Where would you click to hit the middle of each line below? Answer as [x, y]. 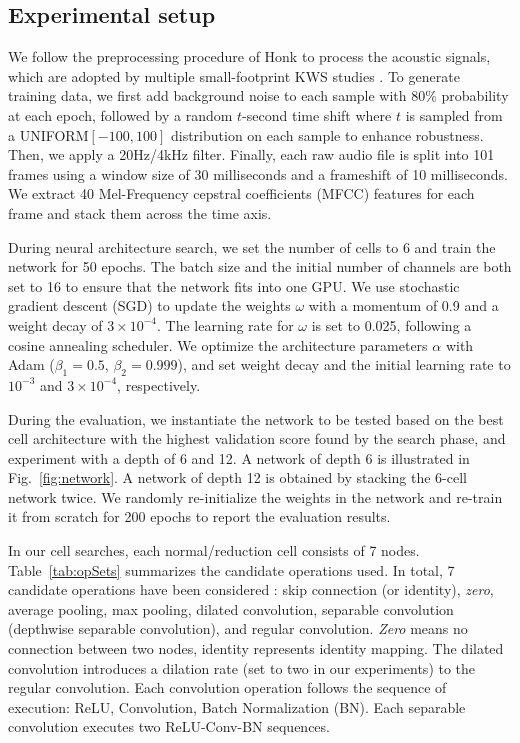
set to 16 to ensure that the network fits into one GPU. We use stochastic [234, 285]
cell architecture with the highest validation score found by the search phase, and [257, 438]
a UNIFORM [48, 134]
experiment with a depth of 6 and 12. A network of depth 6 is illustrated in [239, 457]
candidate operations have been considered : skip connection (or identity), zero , [251, 589]
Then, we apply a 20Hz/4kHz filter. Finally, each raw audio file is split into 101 [251, 154]
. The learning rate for [225, 324]
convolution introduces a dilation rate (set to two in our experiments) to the [242, 667]
